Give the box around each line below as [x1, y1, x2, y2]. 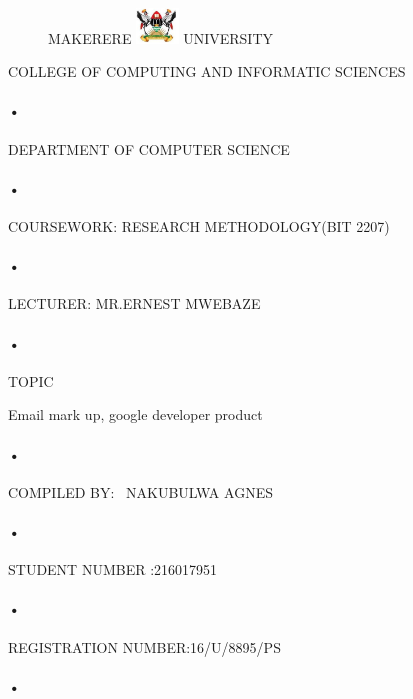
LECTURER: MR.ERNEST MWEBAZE [8, 293, 261, 314]
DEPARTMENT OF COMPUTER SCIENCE [8, 138, 290, 159]
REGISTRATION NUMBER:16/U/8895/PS [8, 636, 281, 657]
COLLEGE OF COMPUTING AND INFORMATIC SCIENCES [8, 61, 406, 82]
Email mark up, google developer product [8, 404, 263, 425]
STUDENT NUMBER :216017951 [8, 559, 218, 580]
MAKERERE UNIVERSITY [48, 27, 273, 48]
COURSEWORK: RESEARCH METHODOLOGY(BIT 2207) [8, 216, 390, 237]
